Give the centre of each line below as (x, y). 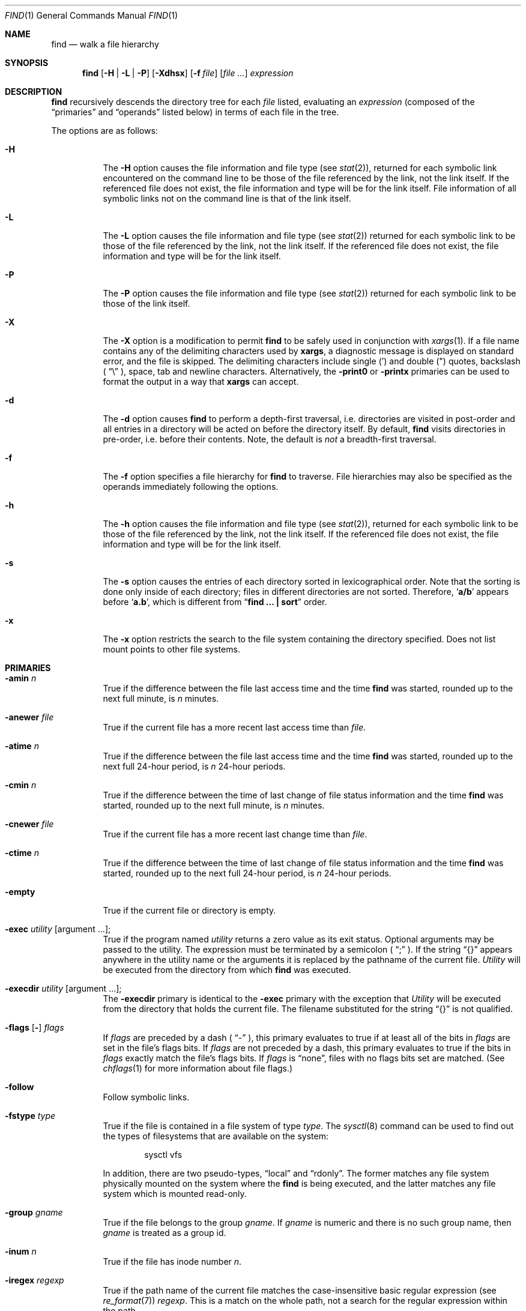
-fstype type (30, 1116)
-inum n (21, 1251)
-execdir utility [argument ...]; (63, 988)
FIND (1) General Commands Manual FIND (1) (92, 15)
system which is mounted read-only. (175, 1194)
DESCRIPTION (34, 92)
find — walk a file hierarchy (105, 44)
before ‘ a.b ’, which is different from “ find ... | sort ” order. (215, 602)
